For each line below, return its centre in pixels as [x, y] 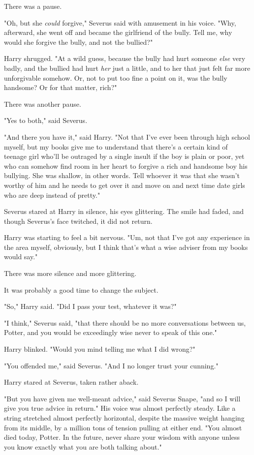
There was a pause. [33, 6]
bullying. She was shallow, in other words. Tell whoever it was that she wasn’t [122, 175]
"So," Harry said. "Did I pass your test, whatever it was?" [90, 306]
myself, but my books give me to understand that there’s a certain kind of [116, 146]
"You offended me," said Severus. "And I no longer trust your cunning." [111, 365]
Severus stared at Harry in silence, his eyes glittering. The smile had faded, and [124, 211]
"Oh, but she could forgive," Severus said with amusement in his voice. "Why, [120, 22]
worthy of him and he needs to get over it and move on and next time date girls [125, 185]
